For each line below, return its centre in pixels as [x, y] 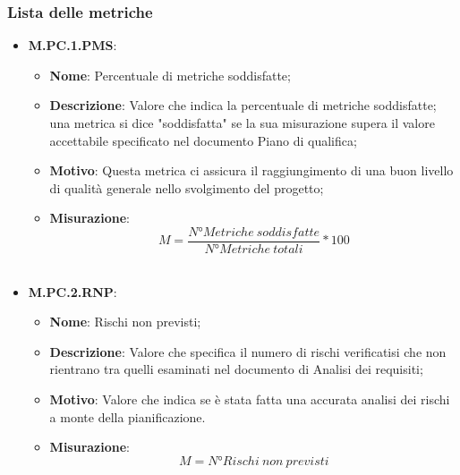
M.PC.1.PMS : [72, 45]
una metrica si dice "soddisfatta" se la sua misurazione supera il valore [242, 123]
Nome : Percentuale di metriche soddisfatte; [170, 75]
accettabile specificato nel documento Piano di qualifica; [203, 140]
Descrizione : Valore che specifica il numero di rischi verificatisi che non [248, 351]
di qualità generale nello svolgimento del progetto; [187, 187]
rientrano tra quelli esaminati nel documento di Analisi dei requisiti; [236, 369]
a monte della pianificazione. [128, 416]
